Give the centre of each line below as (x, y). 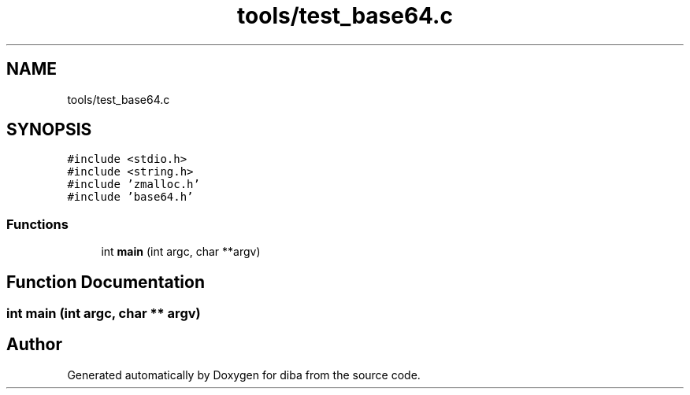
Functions (37, 224)
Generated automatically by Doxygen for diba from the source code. (244, 375)
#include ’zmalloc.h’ (134, 185)
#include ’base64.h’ (130, 197)
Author (34, 345)
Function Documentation (106, 282)
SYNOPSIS (49, 130)
